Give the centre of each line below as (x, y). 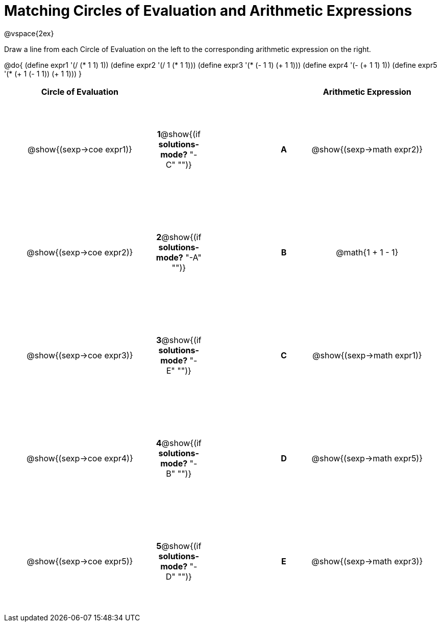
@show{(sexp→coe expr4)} (80, 458)
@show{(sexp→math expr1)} (367, 355)
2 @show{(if (179, 237)
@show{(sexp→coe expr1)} (80, 149)
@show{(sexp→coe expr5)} (80, 561)
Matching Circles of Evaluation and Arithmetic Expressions (208, 11)
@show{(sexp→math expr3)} (367, 561)
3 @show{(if (179, 340)
